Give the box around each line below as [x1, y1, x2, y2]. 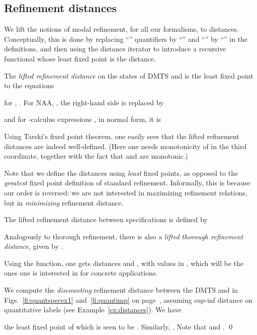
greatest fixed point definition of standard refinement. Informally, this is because [4, 177, 250, 188]
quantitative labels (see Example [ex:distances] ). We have [4, 304, 182, 315]
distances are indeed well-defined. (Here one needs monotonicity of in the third [4, 141, 247, 151]
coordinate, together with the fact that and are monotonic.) [4, 151, 188, 161]
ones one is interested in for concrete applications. [4, 267, 158, 278]
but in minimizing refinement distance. [4, 197, 124, 208]
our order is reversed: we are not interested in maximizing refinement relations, [4, 187, 247, 197]
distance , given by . [4, 241, 63, 251]
